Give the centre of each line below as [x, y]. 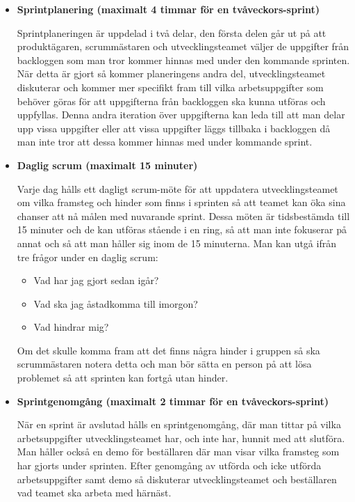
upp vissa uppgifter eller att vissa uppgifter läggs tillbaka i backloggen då [174, 128]
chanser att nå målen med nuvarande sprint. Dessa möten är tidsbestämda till [183, 215]
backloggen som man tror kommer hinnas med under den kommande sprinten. [183, 60]
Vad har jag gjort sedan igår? [96, 280]
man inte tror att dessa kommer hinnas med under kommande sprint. [165, 142]
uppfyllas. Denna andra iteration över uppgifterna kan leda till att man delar [181, 115]
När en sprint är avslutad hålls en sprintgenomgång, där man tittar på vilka [179, 424]
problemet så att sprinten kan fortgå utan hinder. [123, 378]
